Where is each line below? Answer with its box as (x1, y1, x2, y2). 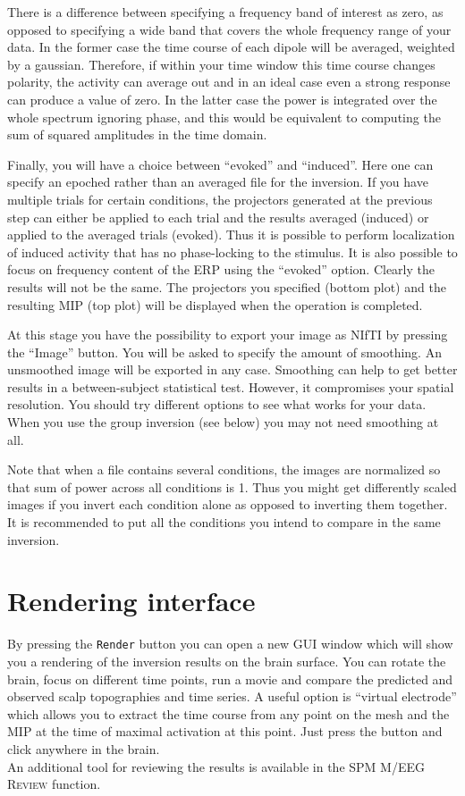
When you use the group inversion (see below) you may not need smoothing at (7, 413, 439, 432)
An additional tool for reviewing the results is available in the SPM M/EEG (7, 757, 425, 775)
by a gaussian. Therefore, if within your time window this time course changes (7, 54, 435, 73)
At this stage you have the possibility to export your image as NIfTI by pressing (7, 325, 448, 344)
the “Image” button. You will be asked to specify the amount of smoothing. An (7, 342, 442, 361)
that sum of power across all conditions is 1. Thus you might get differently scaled (7, 477, 457, 496)
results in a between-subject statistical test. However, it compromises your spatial (7, 377, 454, 396)
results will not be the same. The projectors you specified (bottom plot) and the (7, 277, 446, 296)
